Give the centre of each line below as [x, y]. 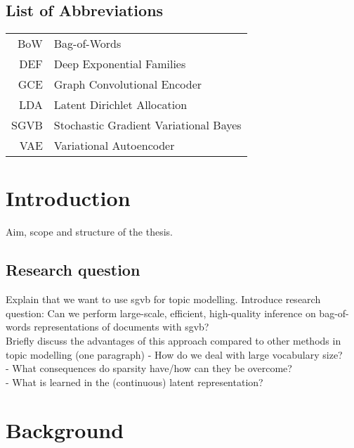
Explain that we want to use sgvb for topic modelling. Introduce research [163, 299]
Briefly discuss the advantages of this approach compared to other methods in [173, 340]
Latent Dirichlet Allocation [120, 105]
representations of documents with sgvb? [122, 327]
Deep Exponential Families [120, 64]
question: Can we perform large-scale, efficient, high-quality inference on [161, 313]
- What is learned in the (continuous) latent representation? [135, 382]
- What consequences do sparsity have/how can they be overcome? [149, 368]
